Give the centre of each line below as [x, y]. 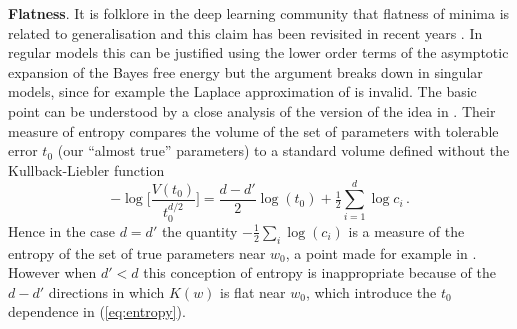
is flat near [253, 291]
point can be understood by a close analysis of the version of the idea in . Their [252, 110]
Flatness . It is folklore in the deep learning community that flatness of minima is [259, 13]
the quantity [199, 230]
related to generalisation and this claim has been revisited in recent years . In [245, 32]
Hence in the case [61, 230]
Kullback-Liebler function [86, 169]
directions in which [106, 291]
